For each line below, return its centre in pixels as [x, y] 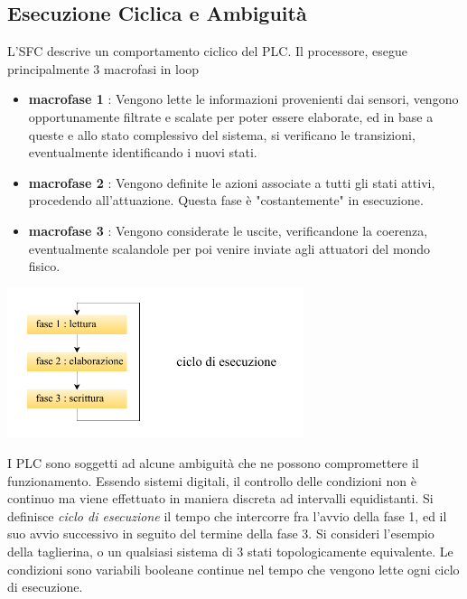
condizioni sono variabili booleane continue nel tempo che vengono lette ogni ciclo [233, 569]
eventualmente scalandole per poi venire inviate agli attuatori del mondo [229, 248]
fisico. [44, 266]
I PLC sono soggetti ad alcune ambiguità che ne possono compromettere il [213, 462]
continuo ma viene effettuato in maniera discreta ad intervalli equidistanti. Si [220, 498]
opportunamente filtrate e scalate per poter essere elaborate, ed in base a [231, 116]
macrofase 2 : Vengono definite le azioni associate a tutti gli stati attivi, [232, 182]
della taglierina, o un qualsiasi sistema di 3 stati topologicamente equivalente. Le [230, 551]
